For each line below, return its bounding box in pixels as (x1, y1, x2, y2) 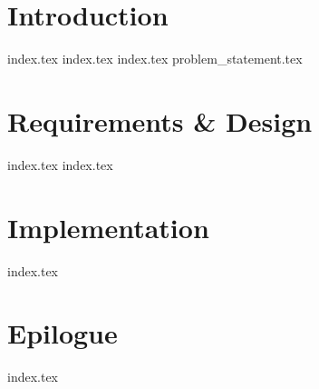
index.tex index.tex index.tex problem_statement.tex (7, 49, 303, 68)
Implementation (7, 208, 209, 245)
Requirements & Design (7, 102, 313, 139)
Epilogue (7, 314, 118, 352)
